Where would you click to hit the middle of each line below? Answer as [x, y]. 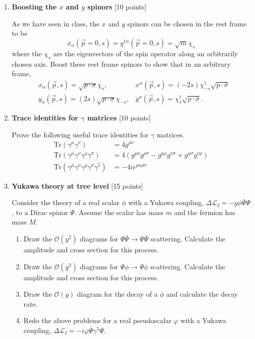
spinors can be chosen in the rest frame [187, 23]
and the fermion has [205, 212]
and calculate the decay [202, 294]
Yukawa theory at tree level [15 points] [77, 185]
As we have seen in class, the [56, 23]
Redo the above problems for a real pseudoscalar [97, 320]
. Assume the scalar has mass [119, 212]
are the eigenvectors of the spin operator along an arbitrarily [146, 53]
